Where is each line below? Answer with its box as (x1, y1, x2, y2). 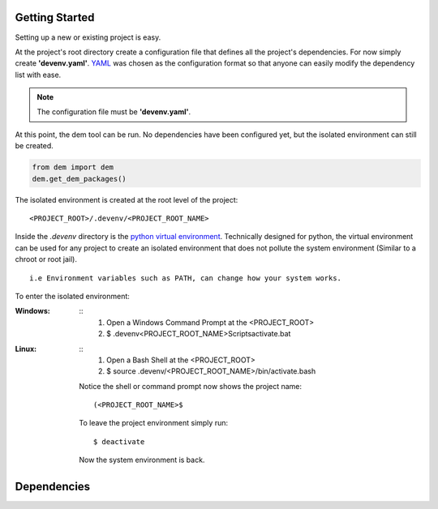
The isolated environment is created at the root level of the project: (15, 195, 238, 204)
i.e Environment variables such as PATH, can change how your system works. (29, 273, 342, 283)
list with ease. (15, 70, 62, 79)
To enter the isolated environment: (15, 291, 130, 301)
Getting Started (15, 11, 95, 24)
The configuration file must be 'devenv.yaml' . (36, 107, 191, 117)
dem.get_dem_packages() (32, 174, 127, 183)
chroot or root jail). (15, 254, 77, 264)
